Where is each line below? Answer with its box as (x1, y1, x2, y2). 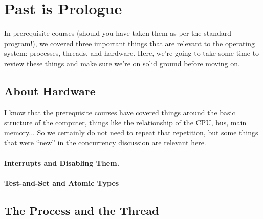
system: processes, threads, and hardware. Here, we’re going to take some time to (4, 48, 259, 58)
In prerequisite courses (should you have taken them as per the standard (4, 28, 231, 38)
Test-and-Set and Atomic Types (4, 177, 119, 188)
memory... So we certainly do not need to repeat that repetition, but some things (4, 127, 258, 137)
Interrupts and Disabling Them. (4, 157, 120, 168)
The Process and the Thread (4, 202, 159, 218)
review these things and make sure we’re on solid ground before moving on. (4, 57, 240, 68)
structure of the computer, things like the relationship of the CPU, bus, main (4, 117, 247, 128)
